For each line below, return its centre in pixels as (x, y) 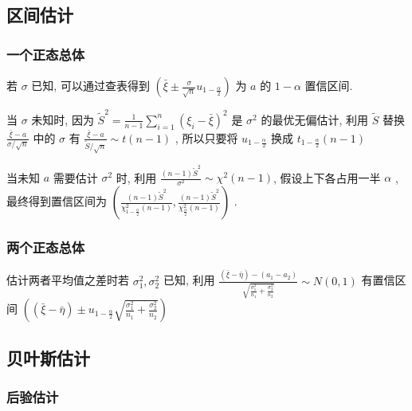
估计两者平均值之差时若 (68, 280)
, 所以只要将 (206, 137)
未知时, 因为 (63, 119)
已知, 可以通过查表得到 (90, 85)
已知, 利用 (189, 280)
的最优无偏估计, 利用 (315, 119)
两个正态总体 (46, 247)
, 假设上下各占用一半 (327, 177)
